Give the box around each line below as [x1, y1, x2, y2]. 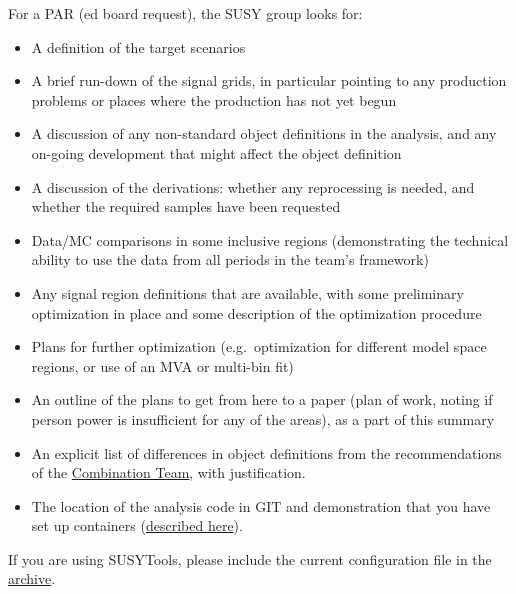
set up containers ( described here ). [31, 515, 243, 536]
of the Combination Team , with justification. [31, 462, 306, 483]
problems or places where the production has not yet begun [31, 89, 397, 110]
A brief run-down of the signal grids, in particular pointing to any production [31, 70, 507, 91]
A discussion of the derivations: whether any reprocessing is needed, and [31, 176, 475, 197]
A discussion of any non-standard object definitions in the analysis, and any [31, 123, 497, 144]
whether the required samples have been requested [31, 196, 341, 217]
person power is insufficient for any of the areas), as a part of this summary [31, 408, 495, 429]
